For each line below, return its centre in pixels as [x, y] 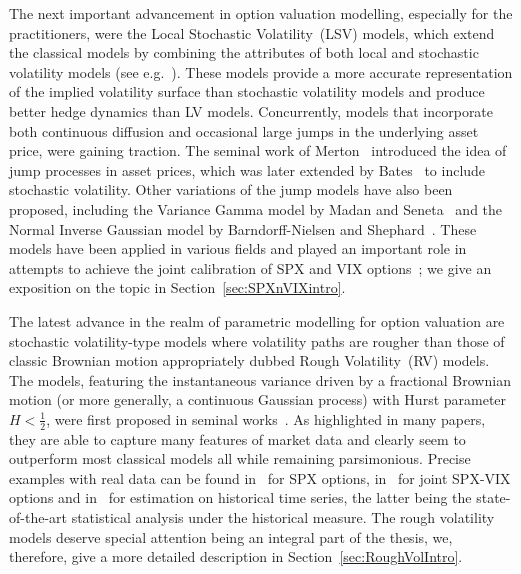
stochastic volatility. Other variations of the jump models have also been [231, 189]
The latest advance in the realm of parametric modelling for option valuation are [257, 320]
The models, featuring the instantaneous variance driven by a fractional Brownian [260, 379]
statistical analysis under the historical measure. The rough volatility [283, 517]
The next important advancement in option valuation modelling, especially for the [261, 13]
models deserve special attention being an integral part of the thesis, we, [231, 536]
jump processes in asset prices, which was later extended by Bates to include [247, 169]
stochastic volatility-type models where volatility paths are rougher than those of [257, 340]
